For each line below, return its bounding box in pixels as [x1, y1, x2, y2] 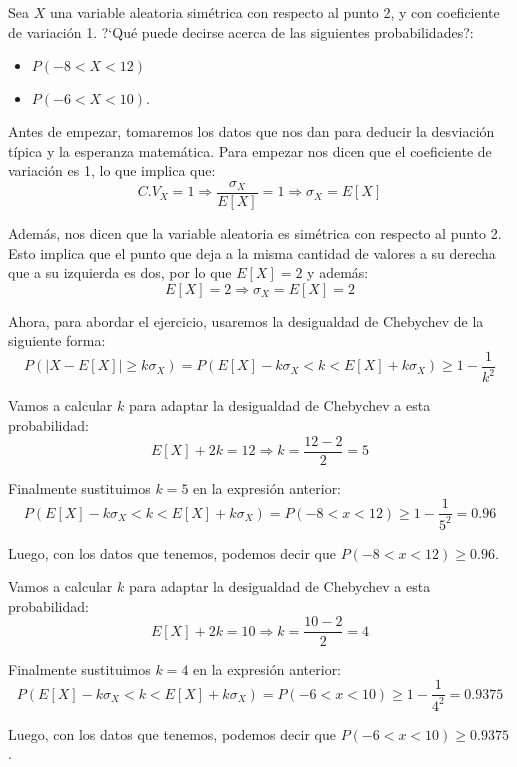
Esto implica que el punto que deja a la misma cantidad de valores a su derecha [8, 242, 496, 263]
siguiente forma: [8, 330, 106, 351]
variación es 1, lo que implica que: [8, 160, 216, 181]
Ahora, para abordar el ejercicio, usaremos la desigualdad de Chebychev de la [8, 310, 484, 331]
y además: [307, 262, 369, 283]
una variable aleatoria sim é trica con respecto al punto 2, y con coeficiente [49, 2, 500, 22]
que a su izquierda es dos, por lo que [8, 262, 232, 283]
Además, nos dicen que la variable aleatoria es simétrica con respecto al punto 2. [8, 223, 502, 244]
